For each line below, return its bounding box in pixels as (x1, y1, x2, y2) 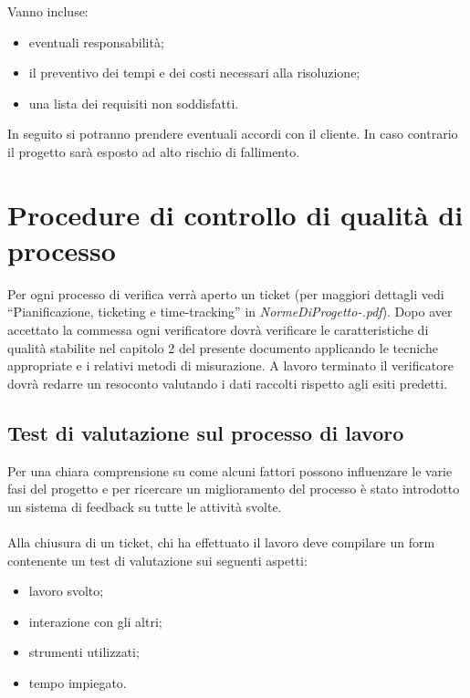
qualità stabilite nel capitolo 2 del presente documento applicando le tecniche (7, 338, 438, 357)
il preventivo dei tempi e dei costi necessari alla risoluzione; (28, 63, 360, 82)
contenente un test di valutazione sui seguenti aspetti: (7, 550, 308, 569)
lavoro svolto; (28, 581, 104, 600)
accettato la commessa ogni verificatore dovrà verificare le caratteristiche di (7, 320, 429, 339)
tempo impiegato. (28, 672, 127, 692)
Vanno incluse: (7, 2, 89, 20)
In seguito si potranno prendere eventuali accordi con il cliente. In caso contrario (7, 124, 458, 143)
